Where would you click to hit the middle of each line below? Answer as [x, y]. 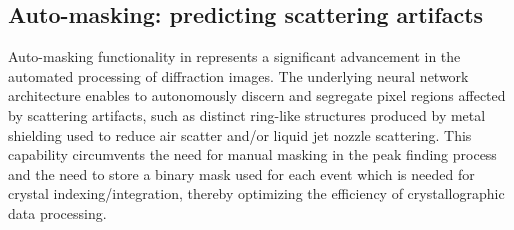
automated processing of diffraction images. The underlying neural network [238, 75]
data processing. [57, 212]
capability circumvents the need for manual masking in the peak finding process [252, 154]
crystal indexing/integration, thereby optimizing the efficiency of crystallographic [256, 193]
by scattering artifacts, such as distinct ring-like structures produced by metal [247, 114]
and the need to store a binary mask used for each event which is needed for [241, 173]
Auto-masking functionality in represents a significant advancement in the [234, 56]
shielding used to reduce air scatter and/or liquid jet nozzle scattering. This [240, 134]
